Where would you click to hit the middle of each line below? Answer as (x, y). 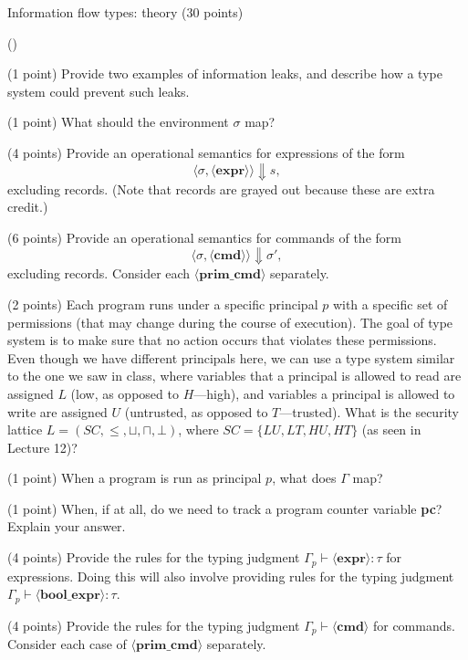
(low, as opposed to (125, 393)
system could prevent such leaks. (99, 91)
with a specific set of (390, 304)
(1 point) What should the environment (118, 122)
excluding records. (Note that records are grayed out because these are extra (221, 189)
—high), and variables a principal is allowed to (324, 393)
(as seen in (391, 430)
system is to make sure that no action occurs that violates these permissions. (222, 340)
